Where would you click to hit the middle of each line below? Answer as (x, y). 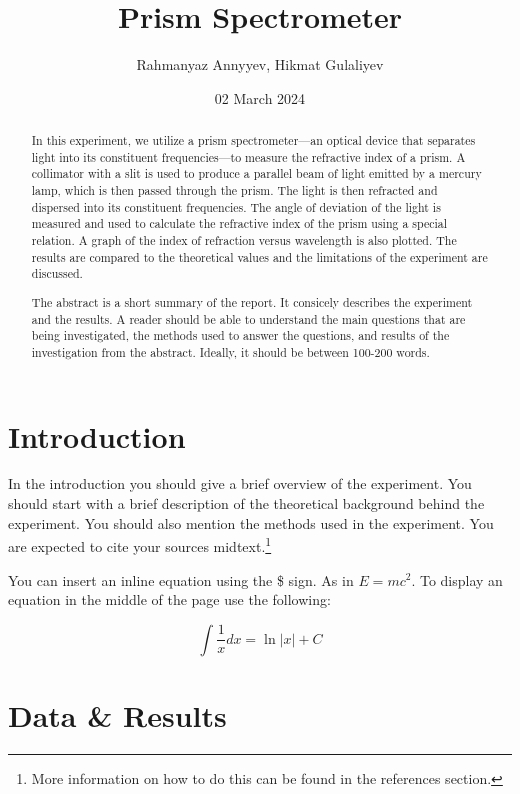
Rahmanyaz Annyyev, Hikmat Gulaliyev (260, 64)
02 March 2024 (260, 97)
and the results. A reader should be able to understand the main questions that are (248, 318)
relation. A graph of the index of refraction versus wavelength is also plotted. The (244, 240)
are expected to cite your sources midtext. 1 (140, 544)
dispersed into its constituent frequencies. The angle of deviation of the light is (236, 206)
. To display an (457, 579)
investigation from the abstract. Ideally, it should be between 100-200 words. (230, 351)
